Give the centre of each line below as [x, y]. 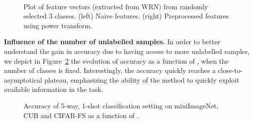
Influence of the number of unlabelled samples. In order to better [112, 42]
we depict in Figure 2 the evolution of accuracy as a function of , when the [116, 61]
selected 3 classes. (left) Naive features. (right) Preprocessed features [126, 16]
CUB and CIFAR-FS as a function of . [81, 115]
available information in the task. [54, 89]
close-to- [230, 70]
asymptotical [23, 79]
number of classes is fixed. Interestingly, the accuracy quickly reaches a [110, 70]
